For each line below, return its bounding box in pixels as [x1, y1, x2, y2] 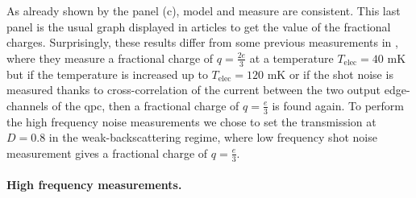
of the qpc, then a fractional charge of [52, 97, 239, 113]
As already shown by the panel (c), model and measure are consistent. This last [6, 2, 401, 19]
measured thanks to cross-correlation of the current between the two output [6, 81, 381, 98]
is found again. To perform [272, 97, 404, 113]
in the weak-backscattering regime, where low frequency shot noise [48, 129, 377, 146]
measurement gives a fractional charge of [6, 144, 208, 161]
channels [6, 97, 48, 113]
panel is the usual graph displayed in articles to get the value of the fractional [6, 18, 391, 35]
